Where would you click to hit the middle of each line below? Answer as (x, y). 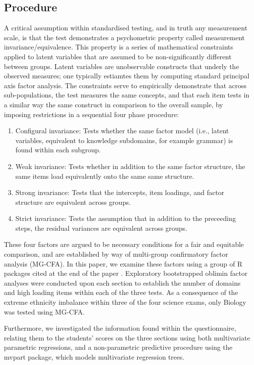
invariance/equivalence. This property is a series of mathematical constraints (119, 47)
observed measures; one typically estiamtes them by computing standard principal (127, 76)
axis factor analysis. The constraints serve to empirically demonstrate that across (125, 85)
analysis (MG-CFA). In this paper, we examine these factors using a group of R (123, 263)
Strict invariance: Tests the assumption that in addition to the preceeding (126, 218)
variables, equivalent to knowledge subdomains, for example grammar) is (124, 140)
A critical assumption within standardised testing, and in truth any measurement (126, 28)
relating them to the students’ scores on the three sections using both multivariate (127, 337)
